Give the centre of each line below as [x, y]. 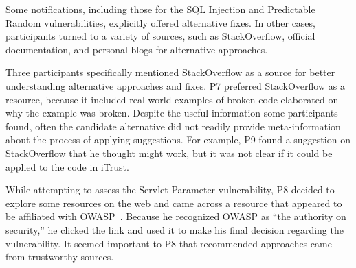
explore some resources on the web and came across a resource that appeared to [174, 203]
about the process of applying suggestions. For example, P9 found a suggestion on [178, 139]
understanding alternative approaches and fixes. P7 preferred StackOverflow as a [175, 85]
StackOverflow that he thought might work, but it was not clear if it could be [169, 153]
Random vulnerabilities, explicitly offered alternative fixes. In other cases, [160, 22]
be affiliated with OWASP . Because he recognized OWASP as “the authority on [176, 216]
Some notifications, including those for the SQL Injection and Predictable [160, 9]
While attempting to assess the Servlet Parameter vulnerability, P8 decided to [170, 190]
